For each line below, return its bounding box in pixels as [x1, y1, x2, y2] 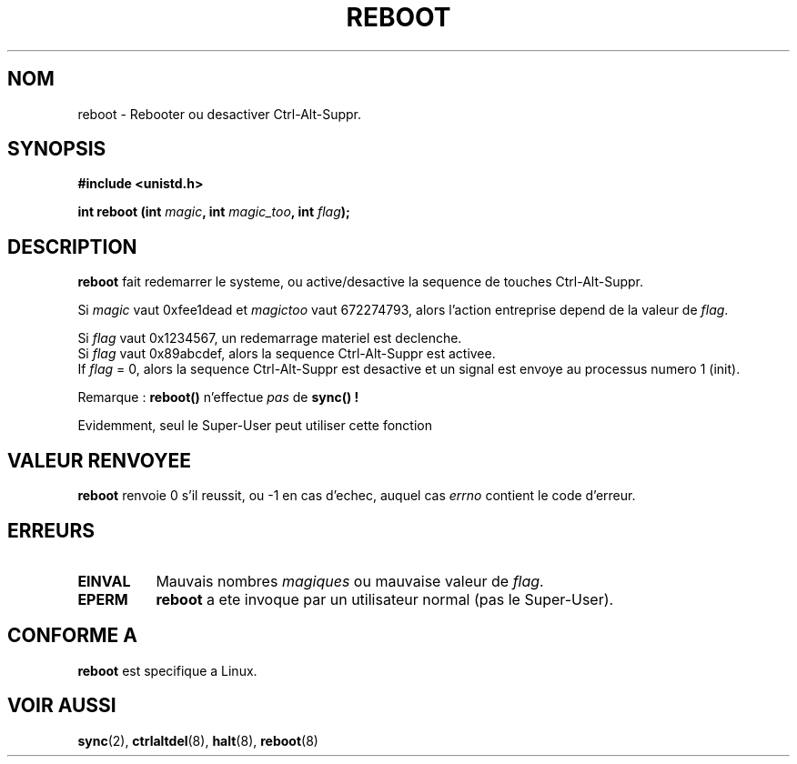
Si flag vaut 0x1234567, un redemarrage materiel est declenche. [77, 330, 462, 347]
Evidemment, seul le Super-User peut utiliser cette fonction [77, 417, 432, 434]
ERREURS [7, 518, 96, 542]
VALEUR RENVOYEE [7, 448, 191, 472]
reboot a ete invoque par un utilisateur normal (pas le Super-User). [156, 589, 614, 608]
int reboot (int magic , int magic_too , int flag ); [77, 204, 350, 220]
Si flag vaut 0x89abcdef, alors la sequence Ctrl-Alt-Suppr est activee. [77, 346, 496, 362]
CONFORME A [7, 624, 137, 648]
